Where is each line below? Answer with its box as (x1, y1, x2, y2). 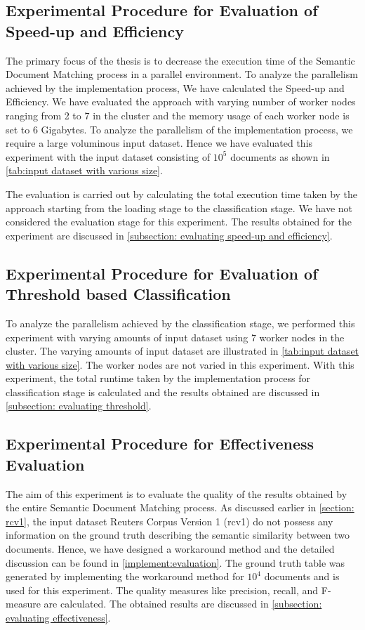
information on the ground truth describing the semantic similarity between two (6, 527, 350, 542)
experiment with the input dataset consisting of (6, 149, 211, 164)
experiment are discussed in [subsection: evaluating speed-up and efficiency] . (6, 228, 333, 242)
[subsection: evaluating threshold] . (6, 398, 152, 413)
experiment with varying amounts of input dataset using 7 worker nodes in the (6, 329, 345, 344)
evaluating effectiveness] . (6, 610, 111, 624)
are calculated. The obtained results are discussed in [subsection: (44, 596, 322, 611)
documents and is (264, 569, 340, 584)
